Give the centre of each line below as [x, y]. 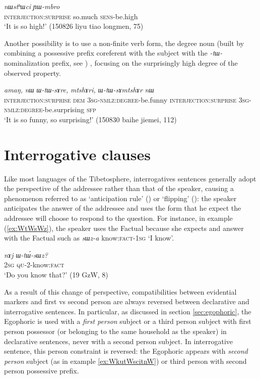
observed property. [32, 73]
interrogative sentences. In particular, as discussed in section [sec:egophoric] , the [128, 311]
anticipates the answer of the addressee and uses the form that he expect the [123, 208]
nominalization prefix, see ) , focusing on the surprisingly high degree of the [121, 62]
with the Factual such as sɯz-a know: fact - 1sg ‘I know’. [89, 238]
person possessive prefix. [42, 371]
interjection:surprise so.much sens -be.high [71, 16]
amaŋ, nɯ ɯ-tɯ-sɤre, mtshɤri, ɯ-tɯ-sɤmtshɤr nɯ [79, 90]
